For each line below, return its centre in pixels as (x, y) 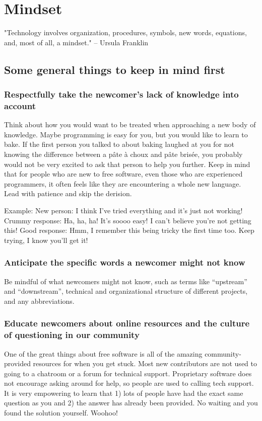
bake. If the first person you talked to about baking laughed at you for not (119, 144)
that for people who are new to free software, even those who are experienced (123, 174)
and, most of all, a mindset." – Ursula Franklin (76, 42)
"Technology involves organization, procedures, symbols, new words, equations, (125, 32)
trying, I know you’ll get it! (46, 240)
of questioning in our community (72, 335)
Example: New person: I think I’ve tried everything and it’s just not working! (123, 210)
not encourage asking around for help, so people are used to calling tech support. (129, 383)
